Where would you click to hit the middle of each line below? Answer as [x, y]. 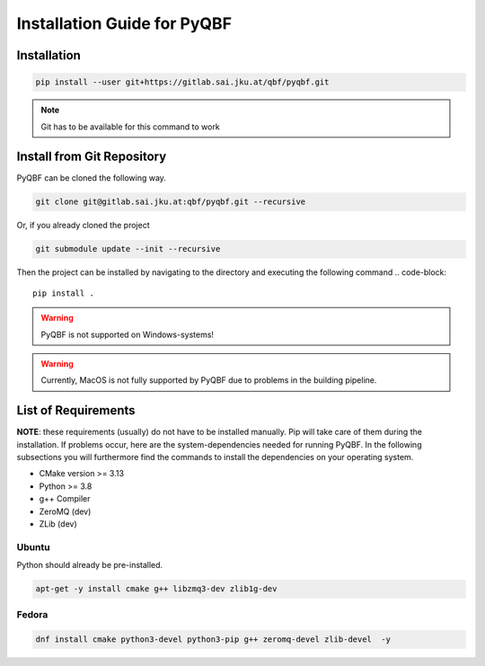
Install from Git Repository [92, 157]
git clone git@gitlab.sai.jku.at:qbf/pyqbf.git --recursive [171, 202]
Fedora [32, 615]
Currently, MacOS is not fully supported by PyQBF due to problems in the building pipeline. [209, 380]
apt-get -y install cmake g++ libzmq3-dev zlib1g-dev [156, 589]
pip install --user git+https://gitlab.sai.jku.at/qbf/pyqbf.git [182, 82]
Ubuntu [33, 546]
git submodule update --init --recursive [128, 249]
